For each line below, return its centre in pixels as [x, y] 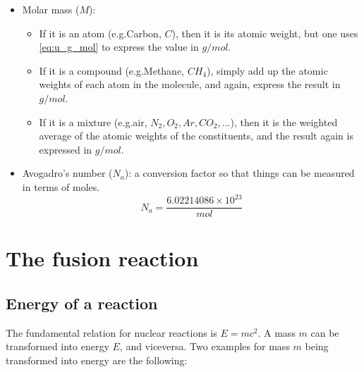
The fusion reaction [102, 258]
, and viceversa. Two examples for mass [205, 346]
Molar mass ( [51, 9]
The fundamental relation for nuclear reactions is [111, 332]
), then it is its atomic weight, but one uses [265, 33]
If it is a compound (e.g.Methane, [112, 70]
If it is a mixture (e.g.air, [93, 122]
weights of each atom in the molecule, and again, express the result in [190, 84]
